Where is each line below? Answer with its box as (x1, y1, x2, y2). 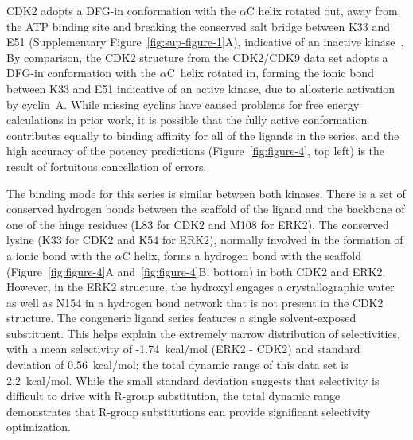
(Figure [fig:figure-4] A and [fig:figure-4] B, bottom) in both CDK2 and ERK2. (6, 263, 386, 279)
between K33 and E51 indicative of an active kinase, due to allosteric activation (6, 80, 395, 96)
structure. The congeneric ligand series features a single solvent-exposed (6, 310, 357, 326)
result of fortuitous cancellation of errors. (6, 158, 207, 174)
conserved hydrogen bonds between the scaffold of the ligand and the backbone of (6, 201, 405, 217)
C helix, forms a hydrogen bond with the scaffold (122, 247, 361, 263)
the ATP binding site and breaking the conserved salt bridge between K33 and (6, 18, 391, 34)
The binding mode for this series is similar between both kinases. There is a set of (6, 185, 406, 201)
